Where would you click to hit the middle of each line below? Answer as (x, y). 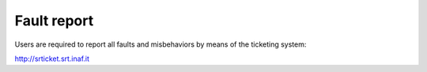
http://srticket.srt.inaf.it (52, 59)
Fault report (54, 21)
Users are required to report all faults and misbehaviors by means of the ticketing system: (161, 44)
